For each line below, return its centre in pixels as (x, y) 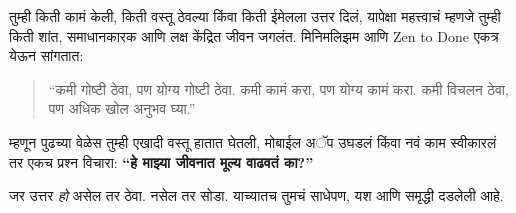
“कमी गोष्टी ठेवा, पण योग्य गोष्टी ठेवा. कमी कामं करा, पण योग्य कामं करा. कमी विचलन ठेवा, (278, 88)
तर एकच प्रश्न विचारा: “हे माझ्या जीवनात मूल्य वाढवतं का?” (161, 161)
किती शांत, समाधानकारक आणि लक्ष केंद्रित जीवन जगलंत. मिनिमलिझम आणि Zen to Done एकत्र (254, 35)
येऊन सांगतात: (46, 55)
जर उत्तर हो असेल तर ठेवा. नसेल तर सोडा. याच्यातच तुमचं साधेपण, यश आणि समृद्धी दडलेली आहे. (256, 195)
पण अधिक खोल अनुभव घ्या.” (122, 108)
